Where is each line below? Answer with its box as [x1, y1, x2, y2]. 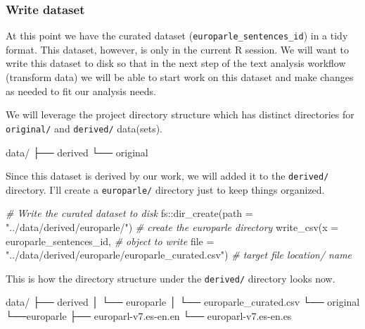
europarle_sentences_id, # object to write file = [6, 233, 214, 248]
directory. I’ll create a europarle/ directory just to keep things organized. [6, 182, 325, 197]
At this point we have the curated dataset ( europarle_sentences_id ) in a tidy [6, 28, 348, 43]
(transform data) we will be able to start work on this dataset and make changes [6, 70, 354, 85]
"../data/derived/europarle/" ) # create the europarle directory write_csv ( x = [6, 220, 339, 234]
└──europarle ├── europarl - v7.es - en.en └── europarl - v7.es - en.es [6, 309, 292, 323]
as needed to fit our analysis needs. [6, 83, 156, 98]
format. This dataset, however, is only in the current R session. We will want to [6, 42, 350, 56]
